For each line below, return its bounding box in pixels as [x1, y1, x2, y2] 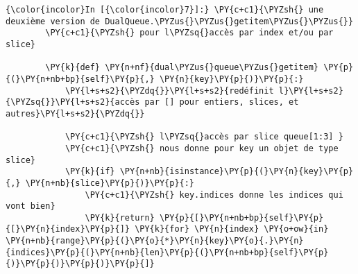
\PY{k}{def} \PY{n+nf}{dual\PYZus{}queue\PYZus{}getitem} [45, 62, 319, 73]
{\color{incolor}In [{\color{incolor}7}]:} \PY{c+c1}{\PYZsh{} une [6, 5, 324, 15]
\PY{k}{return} [85, 212, 155, 223]
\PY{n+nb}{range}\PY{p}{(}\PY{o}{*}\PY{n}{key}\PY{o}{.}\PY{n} [6, 236, 304, 246]
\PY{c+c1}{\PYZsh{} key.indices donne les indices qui [85, 189, 343, 200]
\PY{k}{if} [65, 166, 115, 177]
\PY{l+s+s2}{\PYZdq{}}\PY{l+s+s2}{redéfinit [65, 85, 274, 96]
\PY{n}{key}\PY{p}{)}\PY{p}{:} [159, 74, 304, 84]
